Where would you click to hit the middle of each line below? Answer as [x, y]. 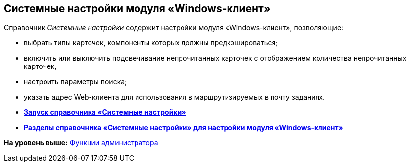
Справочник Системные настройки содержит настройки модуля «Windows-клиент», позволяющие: [174, 28]
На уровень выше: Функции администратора [81, 143]
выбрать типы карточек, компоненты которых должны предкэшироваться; [151, 43]
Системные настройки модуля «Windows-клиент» [137, 9]
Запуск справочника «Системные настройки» [105, 112]
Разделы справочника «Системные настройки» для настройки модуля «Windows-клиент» [183, 128]
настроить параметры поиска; [75, 82]
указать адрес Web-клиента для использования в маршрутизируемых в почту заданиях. [175, 97]
